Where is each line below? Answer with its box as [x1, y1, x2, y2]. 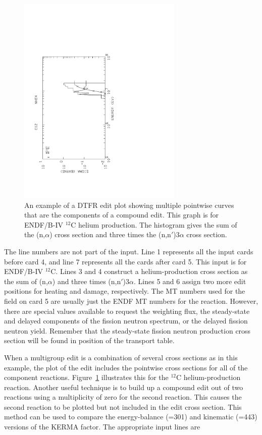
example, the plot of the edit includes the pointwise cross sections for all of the [4, 362, 248, 372]
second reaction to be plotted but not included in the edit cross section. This [4, 401, 242, 412]
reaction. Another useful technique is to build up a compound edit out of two [4, 382, 243, 392]
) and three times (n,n [52, 276, 121, 286]
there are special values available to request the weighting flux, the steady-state [4, 305, 250, 316]
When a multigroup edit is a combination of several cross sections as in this [4, 352, 238, 362]
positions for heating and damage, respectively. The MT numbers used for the [4, 286, 245, 296]
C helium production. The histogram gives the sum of [71, 219, 237, 230]
